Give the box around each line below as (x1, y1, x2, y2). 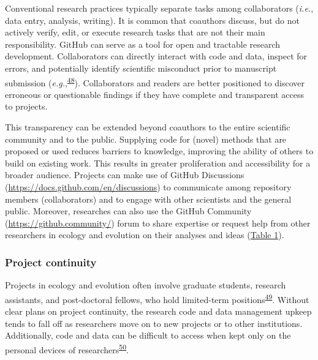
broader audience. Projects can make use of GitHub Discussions (5, 168, 244, 181)
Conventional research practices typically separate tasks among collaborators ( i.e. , (5, 2, 314, 14)
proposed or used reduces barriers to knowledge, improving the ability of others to (5, 144, 314, 157)
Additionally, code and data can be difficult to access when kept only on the (5, 329, 291, 342)
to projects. (5, 100, 48, 113)
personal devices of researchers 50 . (5, 341, 129, 356)
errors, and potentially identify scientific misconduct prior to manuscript (5, 61, 277, 74)
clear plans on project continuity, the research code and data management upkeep (5, 305, 312, 317)
